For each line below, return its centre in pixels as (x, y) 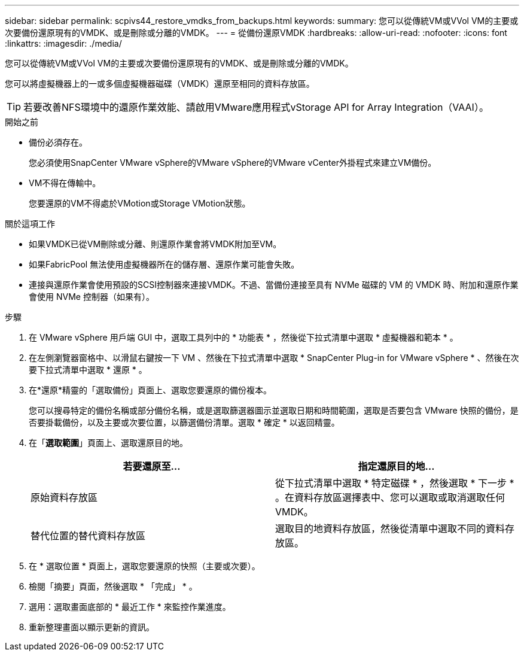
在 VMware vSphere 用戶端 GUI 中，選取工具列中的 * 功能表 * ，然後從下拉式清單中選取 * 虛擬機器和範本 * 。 (243, 337)
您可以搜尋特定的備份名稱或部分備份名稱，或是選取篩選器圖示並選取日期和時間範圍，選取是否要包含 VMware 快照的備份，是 (274, 410)
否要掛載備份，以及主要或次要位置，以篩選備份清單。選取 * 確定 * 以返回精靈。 (184, 422)
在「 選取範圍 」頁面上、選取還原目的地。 (108, 443)
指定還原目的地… (396, 466)
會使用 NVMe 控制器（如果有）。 (92, 297)
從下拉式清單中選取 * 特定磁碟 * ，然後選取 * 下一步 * (395, 483)
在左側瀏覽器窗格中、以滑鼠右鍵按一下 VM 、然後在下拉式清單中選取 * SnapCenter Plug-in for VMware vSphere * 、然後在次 (274, 358)
